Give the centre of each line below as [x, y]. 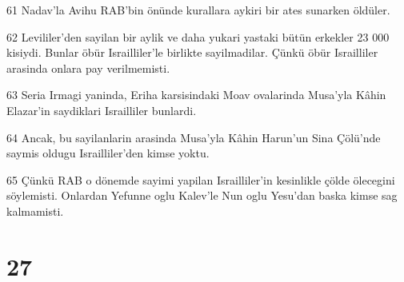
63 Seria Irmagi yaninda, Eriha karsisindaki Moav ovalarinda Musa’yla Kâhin [196, 95]
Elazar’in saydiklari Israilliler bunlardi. [102, 110]
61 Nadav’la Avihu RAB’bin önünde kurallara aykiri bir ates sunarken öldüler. [198, 10]
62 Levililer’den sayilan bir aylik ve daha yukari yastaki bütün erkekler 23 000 [198, 36]
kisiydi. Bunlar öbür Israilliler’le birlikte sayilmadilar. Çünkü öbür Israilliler [192, 52]
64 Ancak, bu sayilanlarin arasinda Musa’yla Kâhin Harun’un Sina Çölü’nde [194, 137]
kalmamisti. [35, 211]
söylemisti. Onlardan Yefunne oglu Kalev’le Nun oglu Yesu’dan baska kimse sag [202, 195]
